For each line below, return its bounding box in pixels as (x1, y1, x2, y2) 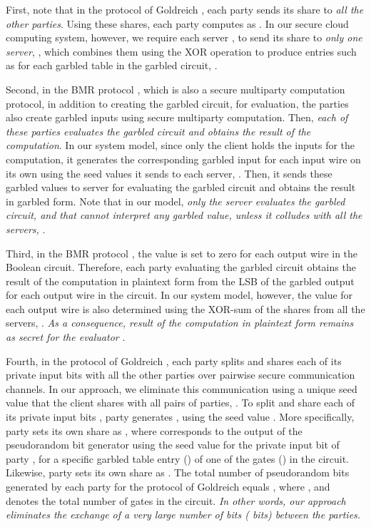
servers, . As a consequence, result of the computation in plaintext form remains (6, 315, 354, 330)
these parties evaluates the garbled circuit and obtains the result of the (6, 123, 311, 138)
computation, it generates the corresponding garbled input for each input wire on (6, 151, 361, 166)
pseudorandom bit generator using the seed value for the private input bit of (6, 437, 340, 452)
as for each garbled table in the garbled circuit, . (6, 58, 218, 73)
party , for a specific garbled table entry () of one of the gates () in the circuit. (6, 451, 350, 466)
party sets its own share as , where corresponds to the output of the (6, 423, 303, 438)
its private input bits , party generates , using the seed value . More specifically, (6, 409, 355, 424)
